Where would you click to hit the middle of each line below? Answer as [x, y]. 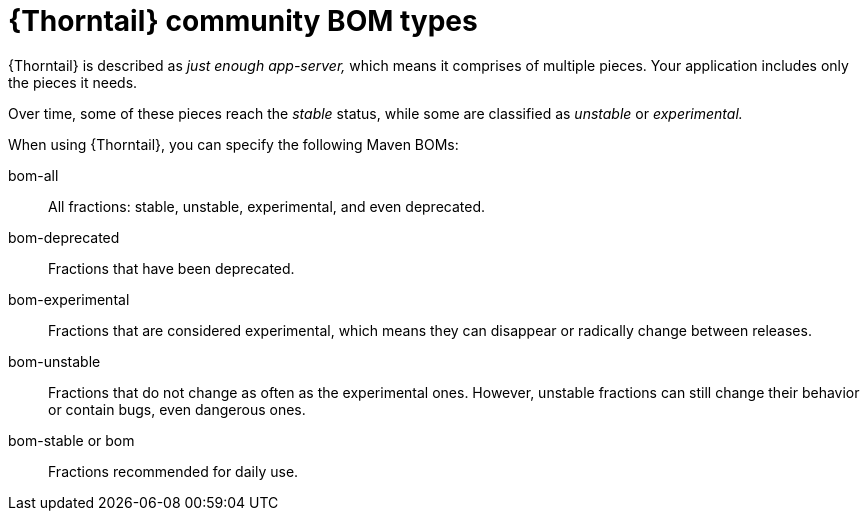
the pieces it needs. [73, 82]
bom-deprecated [64, 237]
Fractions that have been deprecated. [171, 268]
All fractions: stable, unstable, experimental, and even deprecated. [267, 206]
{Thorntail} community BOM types [243, 21]
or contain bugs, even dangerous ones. [177, 409]
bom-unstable [54, 361]
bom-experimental [69, 299]
